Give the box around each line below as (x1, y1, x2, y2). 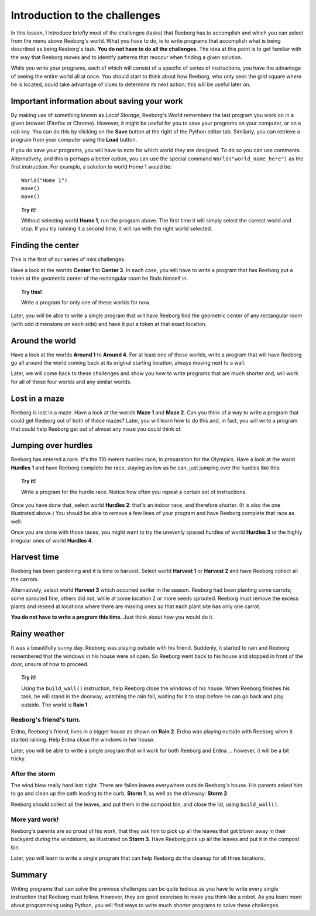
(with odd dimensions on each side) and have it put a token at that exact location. (11, 320, 207, 327)
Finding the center (11, 241, 80, 251)
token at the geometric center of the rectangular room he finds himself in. (11, 275, 188, 282)
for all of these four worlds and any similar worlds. (11, 378, 132, 385)
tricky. (11, 755, 26, 762)
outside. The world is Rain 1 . (21, 701, 89, 708)
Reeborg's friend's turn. (11, 716, 81, 724)
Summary (11, 870, 47, 880)
